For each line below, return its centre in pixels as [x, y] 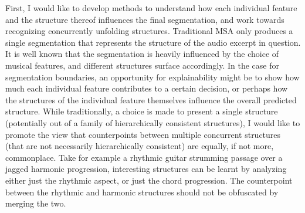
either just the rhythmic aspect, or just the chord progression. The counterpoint [149, 180]
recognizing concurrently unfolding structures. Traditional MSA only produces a [149, 31]
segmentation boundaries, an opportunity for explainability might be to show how [152, 77]
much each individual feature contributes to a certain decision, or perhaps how [147, 88]
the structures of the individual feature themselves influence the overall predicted [151, 99]
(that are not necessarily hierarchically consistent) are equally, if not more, [140, 146]
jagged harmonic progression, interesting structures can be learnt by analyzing [146, 169]
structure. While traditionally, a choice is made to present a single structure [142, 111]
